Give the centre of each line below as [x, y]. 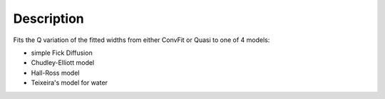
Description [49, 19]
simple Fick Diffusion [62, 53]
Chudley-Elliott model [63, 63]
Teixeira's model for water [70, 83]
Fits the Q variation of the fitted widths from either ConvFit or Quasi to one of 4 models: [142, 40]
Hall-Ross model [55, 73]
